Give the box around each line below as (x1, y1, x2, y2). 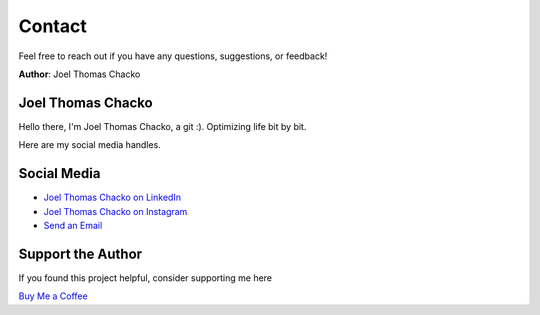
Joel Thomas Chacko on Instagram (43, 205, 188, 217)
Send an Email (43, 219, 103, 231)
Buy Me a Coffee (18, 290, 89, 302)
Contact (18, 15, 87, 37)
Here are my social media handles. (18, 139, 162, 151)
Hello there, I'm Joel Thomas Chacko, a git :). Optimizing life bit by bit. (18, 120, 307, 132)
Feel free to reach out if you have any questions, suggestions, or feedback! (18, 50, 328, 62)
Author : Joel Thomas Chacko (18, 68, 141, 80)
